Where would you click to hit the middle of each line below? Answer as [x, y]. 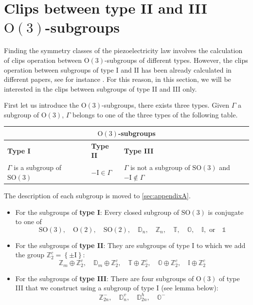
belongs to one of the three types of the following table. [155, 114]
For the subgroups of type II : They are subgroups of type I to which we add [130, 245]
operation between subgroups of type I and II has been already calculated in [118, 69]
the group [30, 255]
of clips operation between [43, 60]
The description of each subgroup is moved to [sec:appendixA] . [97, 195]
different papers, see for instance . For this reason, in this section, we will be [117, 79]
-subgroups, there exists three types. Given [166, 105]
